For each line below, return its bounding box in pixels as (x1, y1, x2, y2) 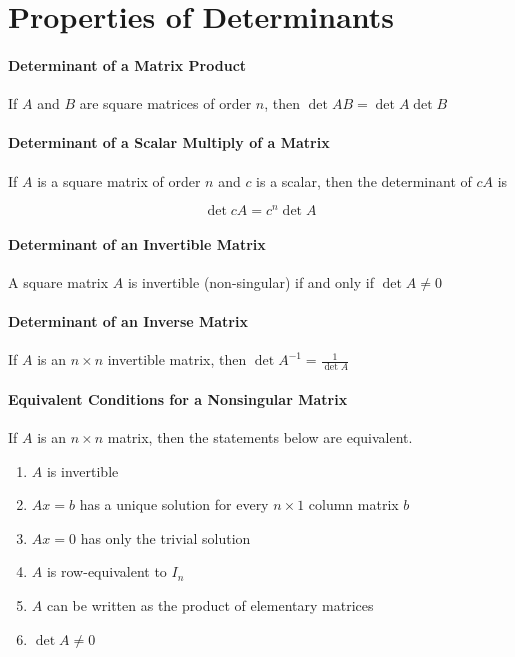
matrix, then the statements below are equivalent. (107, 427, 413, 448)
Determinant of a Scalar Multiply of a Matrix (8, 132, 330, 153)
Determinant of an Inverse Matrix (8, 311, 248, 332)
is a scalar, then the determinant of (256, 170, 472, 191)
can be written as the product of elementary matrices (46, 595, 374, 616)
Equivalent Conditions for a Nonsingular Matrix (8, 388, 348, 409)
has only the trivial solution (80, 527, 251, 548)
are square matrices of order (79, 93, 252, 114)
